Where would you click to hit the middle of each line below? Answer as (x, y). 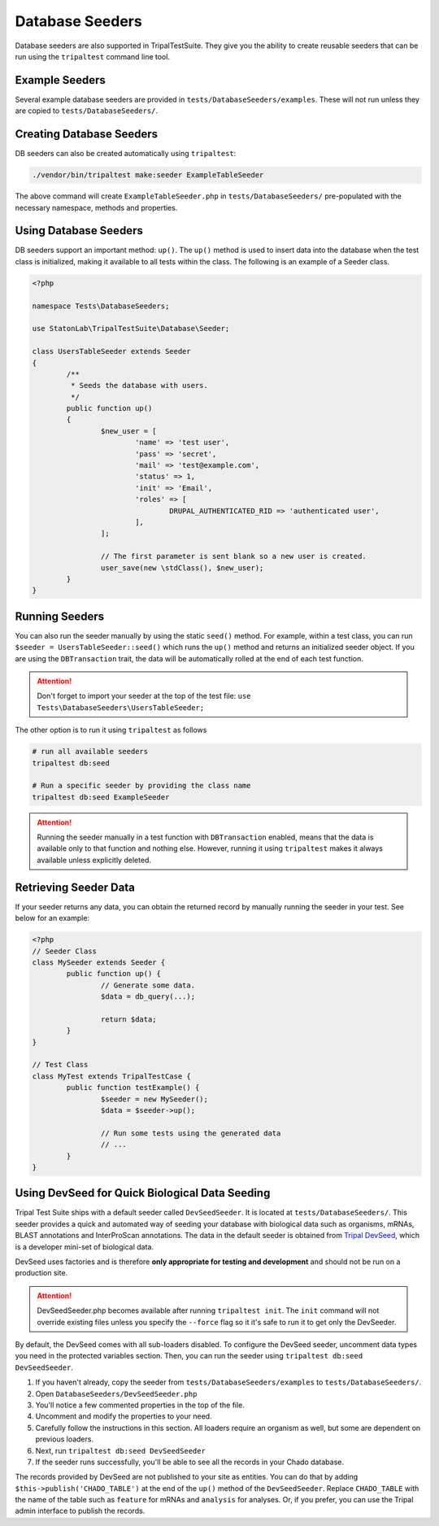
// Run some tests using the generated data (191, 1133)
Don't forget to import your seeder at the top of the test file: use (144, 696)
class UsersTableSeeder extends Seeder (111, 351)
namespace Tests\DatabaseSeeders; (101, 306)
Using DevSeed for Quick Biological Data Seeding (143, 1193)
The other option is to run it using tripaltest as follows (111, 730)
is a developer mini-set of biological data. (85, 1247)
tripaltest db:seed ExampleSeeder (101, 797)
